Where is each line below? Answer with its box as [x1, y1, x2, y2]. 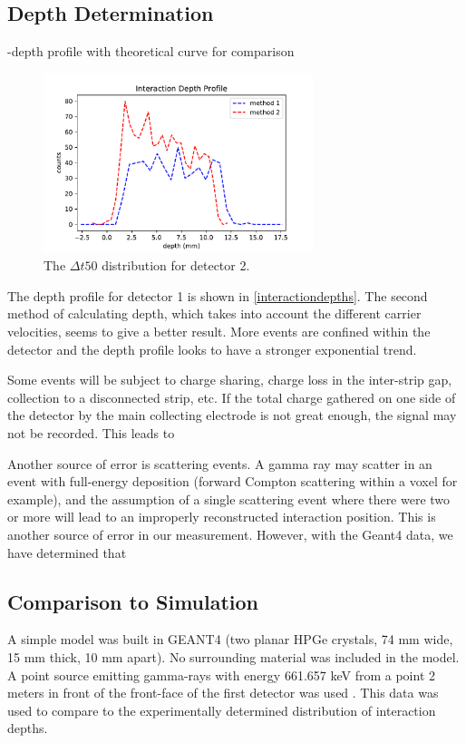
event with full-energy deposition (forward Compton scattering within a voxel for [7, 472, 458, 491]
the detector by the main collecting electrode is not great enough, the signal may [7, 406, 457, 425]
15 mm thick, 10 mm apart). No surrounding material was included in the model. [7, 647, 460, 666]
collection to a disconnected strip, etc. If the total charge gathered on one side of [7, 387, 456, 406]
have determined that [7, 543, 127, 562]
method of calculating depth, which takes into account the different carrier [7, 304, 422, 323]
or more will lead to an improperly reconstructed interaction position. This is [7, 507, 436, 526]
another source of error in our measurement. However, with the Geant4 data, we [7, 524, 453, 543]
